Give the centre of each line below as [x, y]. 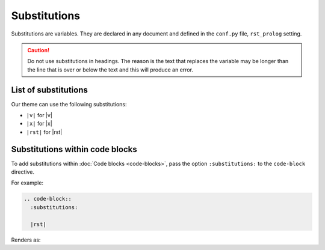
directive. [23, 172]
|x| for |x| [39, 124]
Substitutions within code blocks [74, 149]
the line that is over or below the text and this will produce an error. [110, 70]
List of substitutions [50, 90]
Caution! [39, 50]
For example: [27, 183]
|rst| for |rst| [44, 132]
